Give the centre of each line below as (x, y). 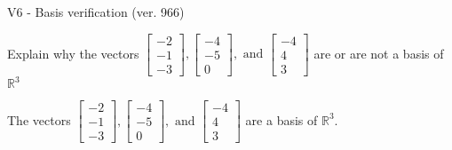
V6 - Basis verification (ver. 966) (96, 12)
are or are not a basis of (379, 53)
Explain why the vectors (73, 53)
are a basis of (282, 119)
